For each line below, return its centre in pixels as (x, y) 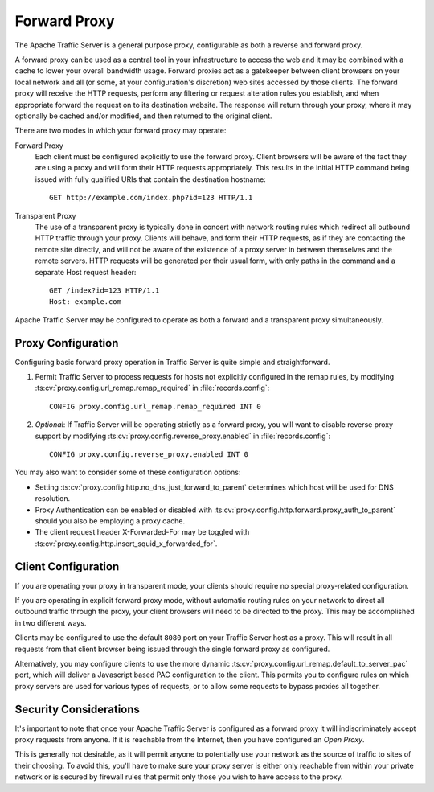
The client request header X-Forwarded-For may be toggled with (142, 532)
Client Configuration (67, 566)
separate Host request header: (86, 272)
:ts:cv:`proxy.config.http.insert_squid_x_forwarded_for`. (126, 544)
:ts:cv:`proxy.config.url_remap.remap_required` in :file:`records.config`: (152, 388)
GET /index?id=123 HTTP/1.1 (104, 290)
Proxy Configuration (67, 343)
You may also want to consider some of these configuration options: (128, 472)
